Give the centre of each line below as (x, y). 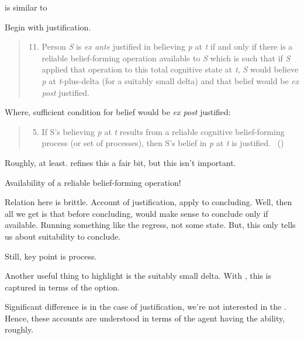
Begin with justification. (48, 27)
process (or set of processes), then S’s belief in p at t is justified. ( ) (163, 143)
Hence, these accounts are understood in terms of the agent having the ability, (145, 318)
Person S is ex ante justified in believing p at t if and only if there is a (167, 46)
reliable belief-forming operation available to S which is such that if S (166, 58)
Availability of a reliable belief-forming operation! (93, 182)
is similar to (26, 7)
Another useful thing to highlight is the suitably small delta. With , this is (138, 276)
